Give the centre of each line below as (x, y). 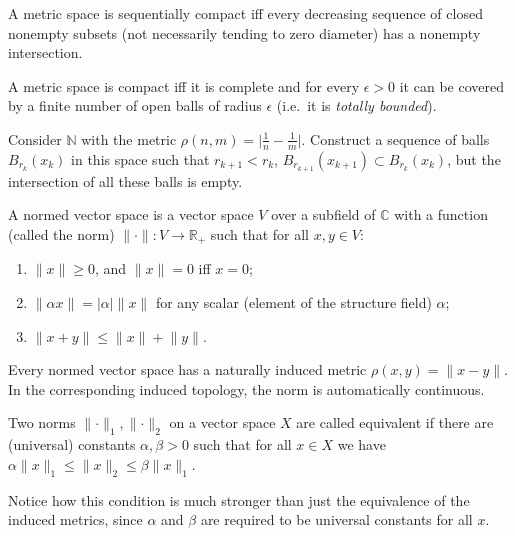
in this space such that (140, 158)
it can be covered (451, 85)
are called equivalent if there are (395, 422)
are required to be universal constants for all (336, 519)
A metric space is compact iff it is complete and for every (184, 85)
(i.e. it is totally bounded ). (356, 105)
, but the (474, 158)
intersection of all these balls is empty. (125, 180)
